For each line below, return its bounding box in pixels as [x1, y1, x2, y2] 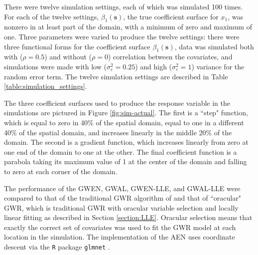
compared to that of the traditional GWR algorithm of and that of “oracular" [4, 193, 241, 203]
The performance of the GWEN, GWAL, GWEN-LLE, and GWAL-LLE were [4, 183, 241, 193]
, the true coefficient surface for [123, 11, 219, 21]
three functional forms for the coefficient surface [4, 41, 150, 51]
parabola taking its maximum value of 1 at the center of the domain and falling [4, 156, 247, 167]
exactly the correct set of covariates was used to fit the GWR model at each [4, 222, 236, 232]
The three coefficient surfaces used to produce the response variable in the [4, 97, 230, 108]
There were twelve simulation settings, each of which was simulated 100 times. [4, 1, 243, 11]
